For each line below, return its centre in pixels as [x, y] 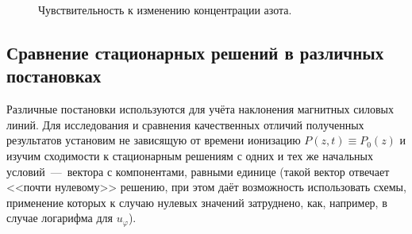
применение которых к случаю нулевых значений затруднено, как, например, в [197, 202]
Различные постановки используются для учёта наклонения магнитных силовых [200, 109]
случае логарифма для [60, 218]
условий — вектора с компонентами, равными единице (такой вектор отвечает [198, 171]
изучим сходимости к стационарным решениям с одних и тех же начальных [190, 155]
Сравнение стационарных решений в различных [195, 52]
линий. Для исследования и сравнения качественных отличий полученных [185, 124]
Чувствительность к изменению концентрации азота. [165, 10]
